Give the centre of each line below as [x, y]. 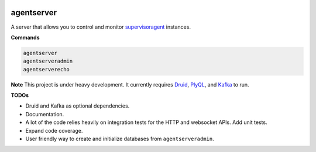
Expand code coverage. [54, 130]
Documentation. [45, 114]
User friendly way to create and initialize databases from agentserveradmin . [120, 139]
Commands [25, 37]
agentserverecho [47, 69]
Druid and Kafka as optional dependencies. [78, 106]
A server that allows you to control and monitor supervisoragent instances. [101, 27]
